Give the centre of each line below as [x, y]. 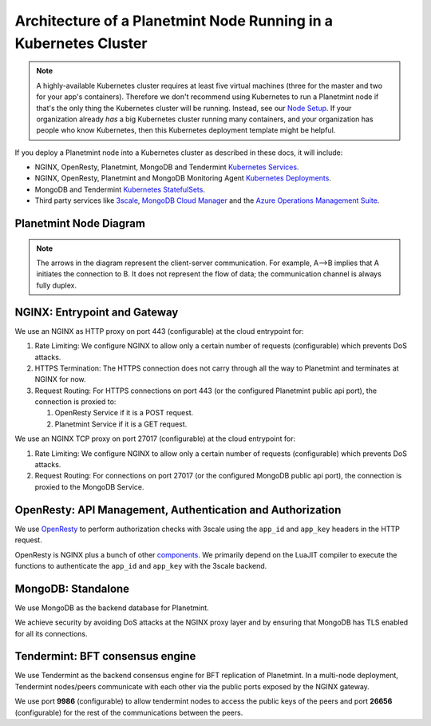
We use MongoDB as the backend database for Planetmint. [112, 608]
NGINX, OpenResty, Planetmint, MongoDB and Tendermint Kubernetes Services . [167, 167]
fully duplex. [57, 285]
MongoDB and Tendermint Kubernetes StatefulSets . [120, 189]
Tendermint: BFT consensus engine [105, 656]
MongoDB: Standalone [72, 588]
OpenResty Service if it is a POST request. [124, 413]
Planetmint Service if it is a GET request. [121, 424]
